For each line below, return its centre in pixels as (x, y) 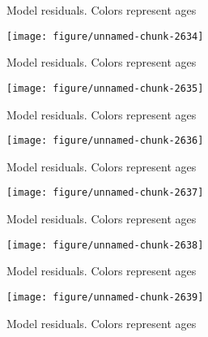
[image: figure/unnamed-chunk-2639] (105, 297)
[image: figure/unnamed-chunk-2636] (105, 141)
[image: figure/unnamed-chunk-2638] (105, 245)
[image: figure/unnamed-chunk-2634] (105, 36)
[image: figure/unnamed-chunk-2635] (105, 88)
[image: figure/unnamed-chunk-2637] (105, 193)
